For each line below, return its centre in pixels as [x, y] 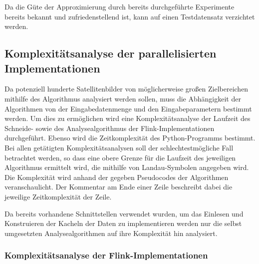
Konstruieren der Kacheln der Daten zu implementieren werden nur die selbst [123, 223]
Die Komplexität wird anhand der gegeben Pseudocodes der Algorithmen [117, 177]
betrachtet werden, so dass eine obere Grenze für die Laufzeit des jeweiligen [120, 157]
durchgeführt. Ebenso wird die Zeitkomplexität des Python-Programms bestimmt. [130, 138]
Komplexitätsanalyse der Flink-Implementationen [106, 255]
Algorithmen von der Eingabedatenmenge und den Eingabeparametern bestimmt [128, 108]
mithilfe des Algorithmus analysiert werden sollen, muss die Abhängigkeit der [123, 98]
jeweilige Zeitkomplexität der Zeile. [58, 196]
